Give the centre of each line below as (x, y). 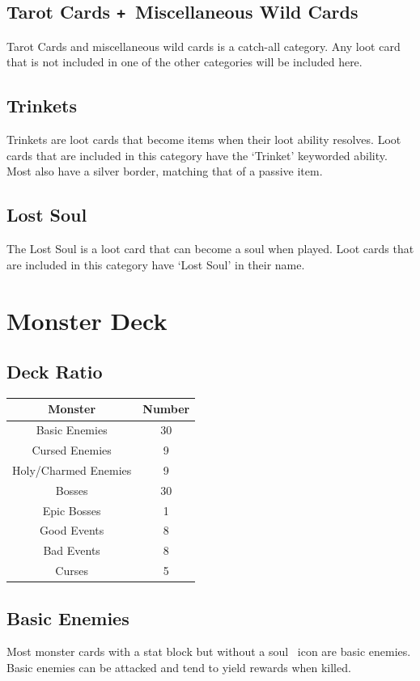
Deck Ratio (55, 372)
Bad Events (72, 550)
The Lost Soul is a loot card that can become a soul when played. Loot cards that (210, 249)
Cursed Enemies (72, 450)
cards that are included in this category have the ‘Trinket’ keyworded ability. (197, 155)
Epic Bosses (72, 510)
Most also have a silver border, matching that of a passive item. (165, 171)
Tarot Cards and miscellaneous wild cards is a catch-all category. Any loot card (204, 46)
